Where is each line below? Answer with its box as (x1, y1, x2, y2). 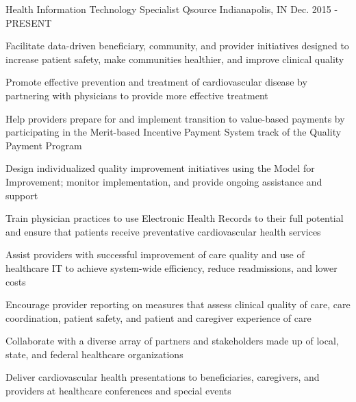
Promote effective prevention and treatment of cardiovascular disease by (5, 75, 307, 89)
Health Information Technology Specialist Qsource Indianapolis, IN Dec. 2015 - (5, 2, 338, 16)
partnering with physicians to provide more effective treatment (5, 88, 268, 102)
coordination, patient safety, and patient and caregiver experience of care (5, 310, 311, 325)
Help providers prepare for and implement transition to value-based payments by (5, 111, 345, 125)
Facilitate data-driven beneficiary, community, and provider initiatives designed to (5, 38, 349, 53)
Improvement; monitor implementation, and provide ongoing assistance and (5, 174, 322, 188)
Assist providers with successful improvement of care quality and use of (5, 247, 305, 262)
